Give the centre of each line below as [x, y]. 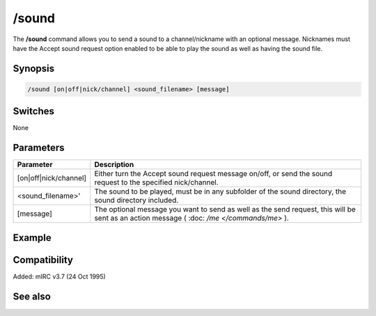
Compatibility [43, 260]
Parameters [39, 148]
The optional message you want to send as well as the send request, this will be [225, 210]
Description [114, 165]
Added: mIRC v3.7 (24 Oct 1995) [59, 276]
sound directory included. [136, 200]
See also [32, 296]
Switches [34, 111]
